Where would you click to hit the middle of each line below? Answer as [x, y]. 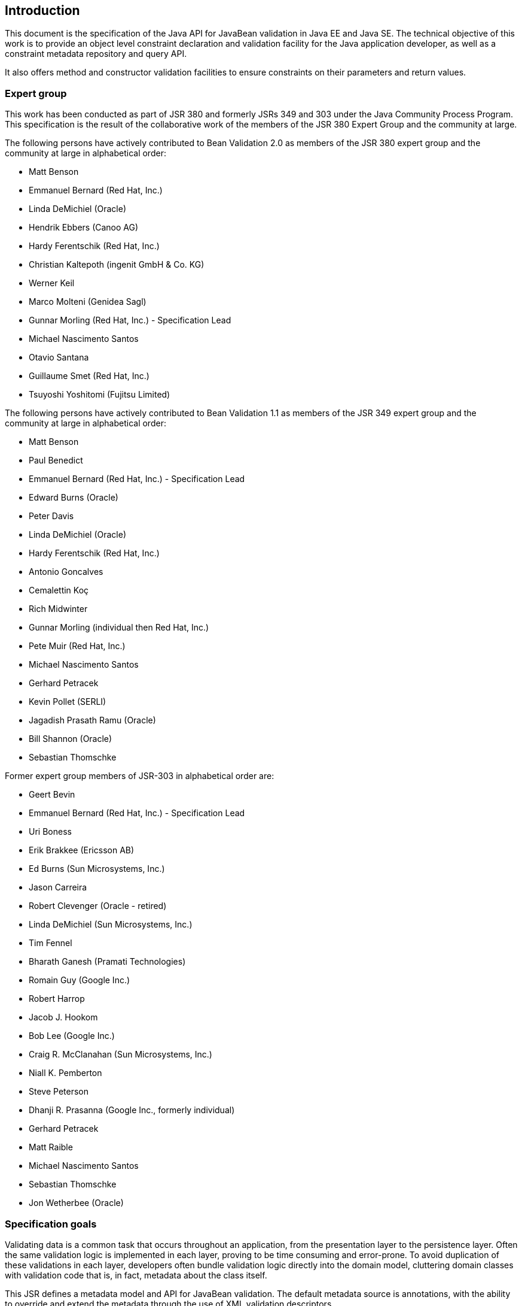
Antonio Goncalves [66, 572]
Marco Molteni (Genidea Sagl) [88, 302]
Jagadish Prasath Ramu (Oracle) [92, 720]
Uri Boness [50, 832]
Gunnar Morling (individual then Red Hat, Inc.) [119, 628]
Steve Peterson [59, 1092]
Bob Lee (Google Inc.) [72, 1036]
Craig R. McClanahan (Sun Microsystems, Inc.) [120, 1055]
